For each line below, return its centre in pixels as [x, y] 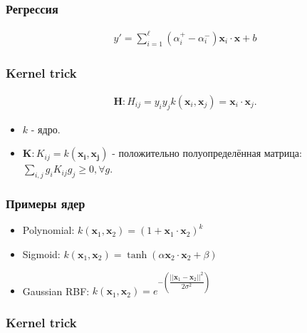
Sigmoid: [41, 254]
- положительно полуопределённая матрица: [207, 153]
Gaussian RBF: [56, 291]
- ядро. [46, 129]
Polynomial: [48, 230]
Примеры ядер [46, 204]
